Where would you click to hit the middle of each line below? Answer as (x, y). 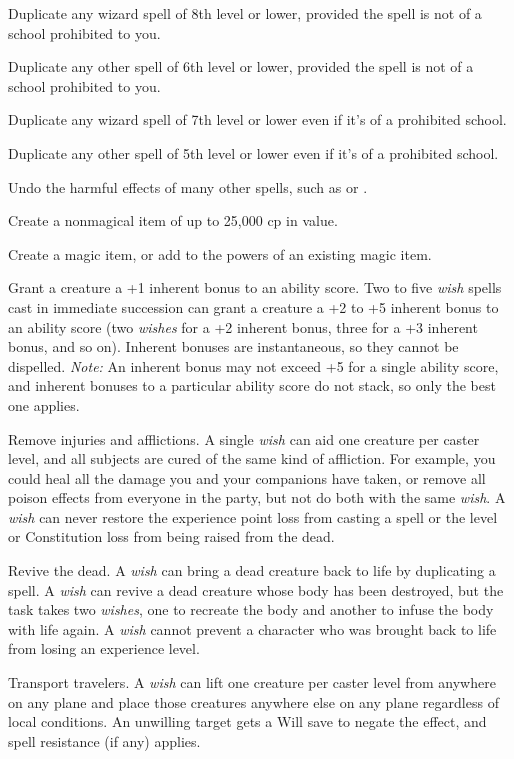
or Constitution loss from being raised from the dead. (171, 536)
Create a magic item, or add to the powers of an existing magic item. (220, 253)
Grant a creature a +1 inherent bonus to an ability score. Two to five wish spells (255, 287)
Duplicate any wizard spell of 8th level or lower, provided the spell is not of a (245, 13)
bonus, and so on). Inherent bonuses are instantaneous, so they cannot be (233, 346)
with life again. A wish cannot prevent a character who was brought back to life (252, 628)
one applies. (44, 404)
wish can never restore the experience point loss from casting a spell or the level (253, 516)
